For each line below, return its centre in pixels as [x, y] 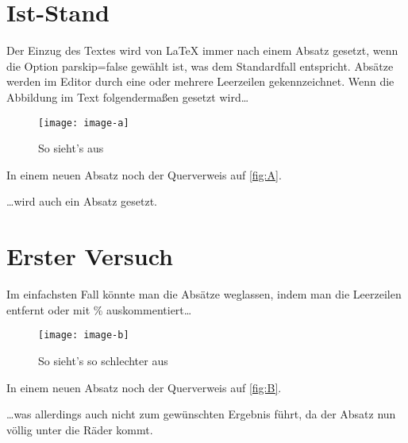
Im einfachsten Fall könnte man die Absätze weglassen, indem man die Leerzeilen [204, 294]
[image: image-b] [84, 335]
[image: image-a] [84, 123]
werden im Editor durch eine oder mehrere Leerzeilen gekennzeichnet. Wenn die [200, 81]
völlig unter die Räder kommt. [80, 429]
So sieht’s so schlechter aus [103, 360]
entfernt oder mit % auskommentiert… [99, 309]
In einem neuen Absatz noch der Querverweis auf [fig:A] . [144, 174]
